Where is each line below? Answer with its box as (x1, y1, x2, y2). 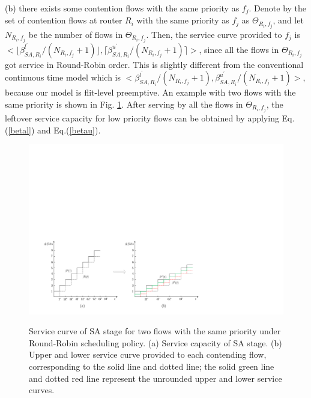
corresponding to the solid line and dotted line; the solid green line (29, 360, 274, 372)
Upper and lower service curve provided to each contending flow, (29, 348, 267, 361)
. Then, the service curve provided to (146, 28, 282, 40)
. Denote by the (249, 2, 307, 14)
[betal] (8, 123, 31, 136)
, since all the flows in (199, 43, 279, 55)
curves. (29, 384, 55, 396)
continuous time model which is (5, 71, 121, 84)
